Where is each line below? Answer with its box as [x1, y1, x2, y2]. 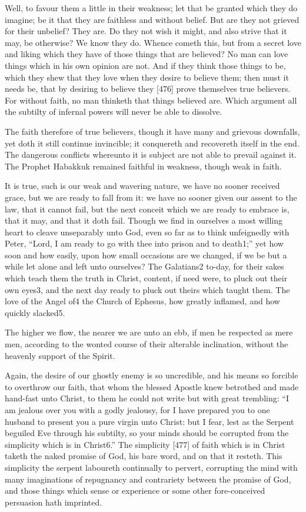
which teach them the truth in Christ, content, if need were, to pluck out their [5, 272, 288, 284]
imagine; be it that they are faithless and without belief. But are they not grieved [5, 13, 300, 25]
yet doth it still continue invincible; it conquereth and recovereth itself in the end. [5, 137, 300, 149]
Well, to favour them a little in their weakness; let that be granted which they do [5, 2, 298, 14]
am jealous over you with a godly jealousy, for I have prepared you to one [5, 404, 270, 415]
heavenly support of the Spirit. [5, 349, 115, 361]
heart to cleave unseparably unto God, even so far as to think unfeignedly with [5, 225, 290, 238]
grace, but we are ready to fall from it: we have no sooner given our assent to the [5, 191, 297, 203]
